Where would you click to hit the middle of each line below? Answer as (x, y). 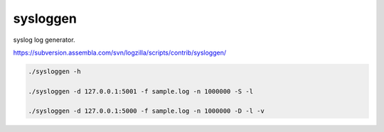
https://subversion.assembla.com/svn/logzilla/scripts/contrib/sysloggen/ (120, 53)
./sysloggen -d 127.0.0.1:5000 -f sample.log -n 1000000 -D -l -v (146, 111)
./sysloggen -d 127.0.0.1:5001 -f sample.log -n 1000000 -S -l (141, 91)
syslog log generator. (44, 40)
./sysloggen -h (54, 71)
